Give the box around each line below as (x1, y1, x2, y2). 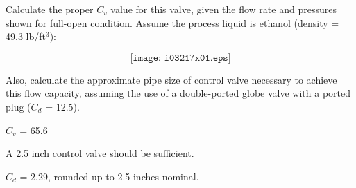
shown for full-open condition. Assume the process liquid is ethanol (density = (6, 15, 339, 30)
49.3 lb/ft (6, 29, 46, 44)
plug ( (6, 99, 31, 113)
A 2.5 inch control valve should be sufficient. (6, 146, 194, 160)
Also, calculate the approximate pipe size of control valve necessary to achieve (6, 72, 337, 86)
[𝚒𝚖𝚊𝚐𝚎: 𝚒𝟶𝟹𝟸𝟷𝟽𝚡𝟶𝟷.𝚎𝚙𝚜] (130, 53, 231, 63)
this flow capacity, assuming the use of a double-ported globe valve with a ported (6, 86, 350, 100)
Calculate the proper (6, 2, 94, 16)
